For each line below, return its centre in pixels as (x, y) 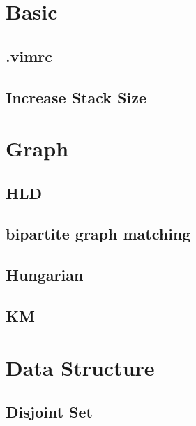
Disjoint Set (49, 412)
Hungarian (45, 275)
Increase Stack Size (76, 97)
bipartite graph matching (98, 234)
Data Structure (80, 367)
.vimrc (29, 56)
